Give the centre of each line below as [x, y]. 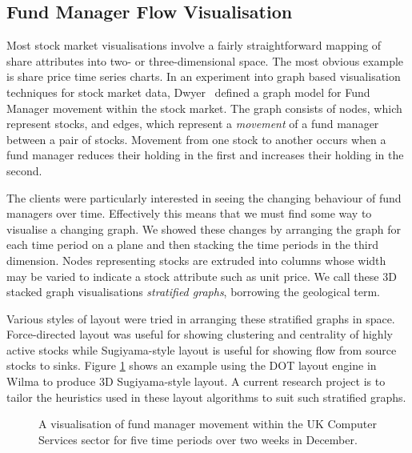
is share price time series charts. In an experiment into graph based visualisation [204, 76]
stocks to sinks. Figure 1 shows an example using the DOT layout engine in [192, 365]
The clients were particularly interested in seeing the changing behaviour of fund [204, 197]
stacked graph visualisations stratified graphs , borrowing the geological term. [193, 292]
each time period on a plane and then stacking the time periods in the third [193, 245]
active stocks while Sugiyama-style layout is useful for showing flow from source [202, 349]
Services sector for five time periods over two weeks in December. [198, 439]
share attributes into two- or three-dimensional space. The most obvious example [205, 60]
